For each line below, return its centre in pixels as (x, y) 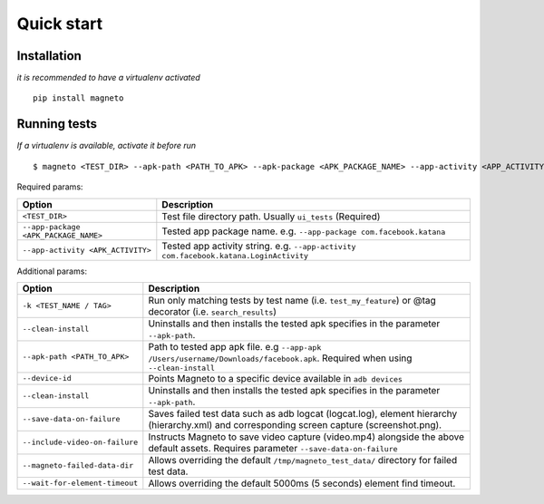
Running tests (57, 124)
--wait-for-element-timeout (80, 484)
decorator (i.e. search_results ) (212, 311)
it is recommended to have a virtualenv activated (109, 78)
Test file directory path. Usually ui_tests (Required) (271, 216)
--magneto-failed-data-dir (78, 465)
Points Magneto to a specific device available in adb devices (276, 378)
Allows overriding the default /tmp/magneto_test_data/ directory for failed (303, 460)
